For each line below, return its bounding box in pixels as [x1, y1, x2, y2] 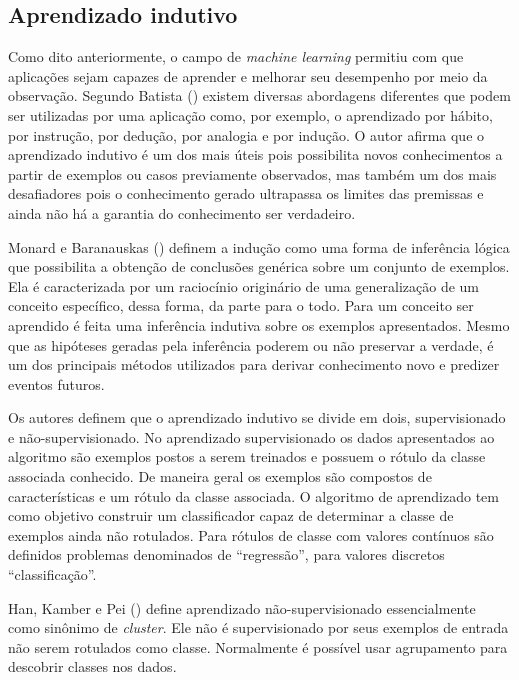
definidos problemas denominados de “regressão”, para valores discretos [8, 544, 445, 565]
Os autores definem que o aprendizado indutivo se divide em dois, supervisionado [8, 407, 506, 428]
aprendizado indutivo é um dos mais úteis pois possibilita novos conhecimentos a [8, 144, 503, 165]
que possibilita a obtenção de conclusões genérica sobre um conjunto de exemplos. [8, 256, 510, 277]
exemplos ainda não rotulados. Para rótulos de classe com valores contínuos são [8, 524, 494, 545]
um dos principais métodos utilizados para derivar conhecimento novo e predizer [8, 354, 500, 375]
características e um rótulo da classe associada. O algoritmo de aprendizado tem [8, 485, 499, 506]
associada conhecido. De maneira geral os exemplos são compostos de [8, 466, 432, 487]
